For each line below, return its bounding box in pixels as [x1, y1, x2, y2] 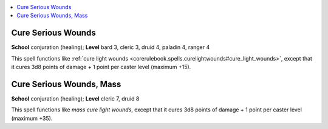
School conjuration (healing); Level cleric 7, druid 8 [11, 94, 140, 102]
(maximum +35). [11, 114, 53, 122]
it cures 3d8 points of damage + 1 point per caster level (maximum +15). [11, 64, 191, 71]
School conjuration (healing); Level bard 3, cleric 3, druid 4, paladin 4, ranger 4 [11, 44, 210, 51]
